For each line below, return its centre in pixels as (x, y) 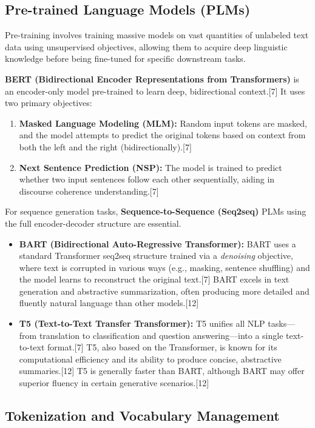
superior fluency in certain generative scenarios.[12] (114, 383)
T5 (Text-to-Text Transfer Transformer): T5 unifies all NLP (142, 323)
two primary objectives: (49, 103)
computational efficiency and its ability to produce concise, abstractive (150, 359)
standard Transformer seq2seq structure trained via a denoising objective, (156, 256)
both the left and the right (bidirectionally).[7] (105, 146)
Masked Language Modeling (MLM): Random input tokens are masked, (163, 123)
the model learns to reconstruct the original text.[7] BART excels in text (154, 279)
